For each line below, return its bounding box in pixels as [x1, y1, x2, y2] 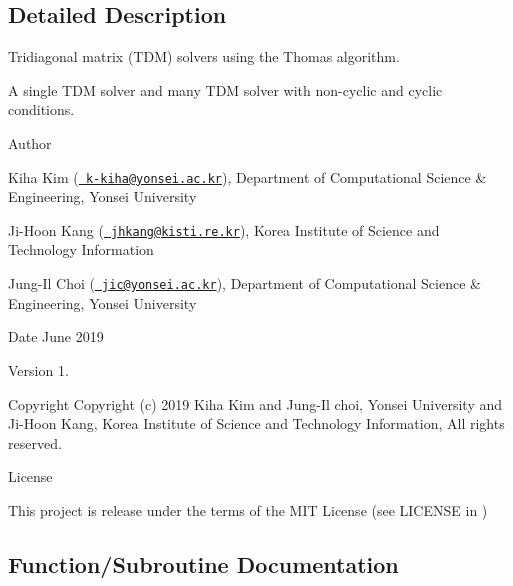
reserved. [8, 432, 62, 453]
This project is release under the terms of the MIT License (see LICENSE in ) [8, 499, 488, 520]
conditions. [8, 99, 75, 120]
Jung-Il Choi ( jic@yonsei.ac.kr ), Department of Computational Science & [8, 273, 481, 294]
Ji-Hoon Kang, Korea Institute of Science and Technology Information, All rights [8, 413, 505, 434]
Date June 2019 [8, 326, 104, 347]
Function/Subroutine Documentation [8, 548, 399, 579]
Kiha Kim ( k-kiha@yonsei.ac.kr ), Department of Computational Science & [8, 166, 487, 187]
